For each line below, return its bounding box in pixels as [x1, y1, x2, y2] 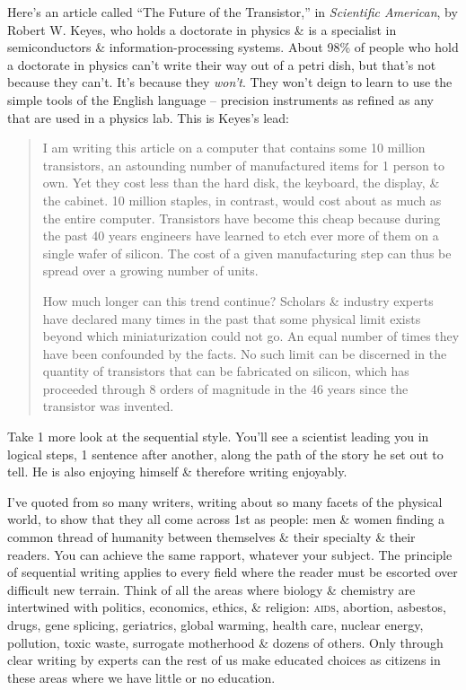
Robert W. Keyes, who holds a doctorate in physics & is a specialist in [7, 20, 397, 39]
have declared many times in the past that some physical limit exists [42, 309, 421, 328]
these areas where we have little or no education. [7, 668, 276, 686]
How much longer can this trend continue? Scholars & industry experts [42, 291, 434, 310]
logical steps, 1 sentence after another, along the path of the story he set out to [7, 444, 444, 463]
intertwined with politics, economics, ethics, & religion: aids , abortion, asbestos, [7, 598, 446, 616]
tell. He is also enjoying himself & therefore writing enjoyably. [7, 462, 347, 481]
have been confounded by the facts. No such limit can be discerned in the [42, 344, 447, 362]
